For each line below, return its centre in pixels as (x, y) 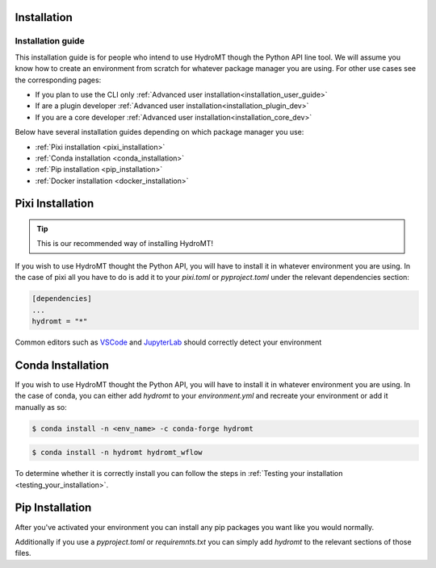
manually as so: (41, 407)
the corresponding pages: (58, 80)
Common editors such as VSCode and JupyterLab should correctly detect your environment (168, 342)
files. (23, 553)
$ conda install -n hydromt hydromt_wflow (117, 453)
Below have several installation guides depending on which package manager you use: (159, 132)
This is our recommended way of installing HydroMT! (125, 244)
